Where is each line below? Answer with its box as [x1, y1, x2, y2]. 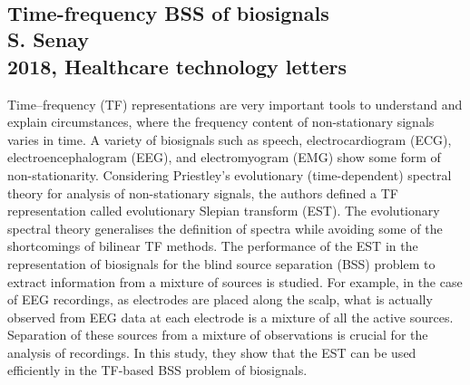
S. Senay [7, 25, 89, 53]
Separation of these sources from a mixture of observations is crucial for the [7, 325, 428, 344]
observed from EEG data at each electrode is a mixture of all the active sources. [7, 307, 454, 326]
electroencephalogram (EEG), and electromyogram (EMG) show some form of [7, 148, 441, 167]
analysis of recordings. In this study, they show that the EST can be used [7, 342, 416, 361]
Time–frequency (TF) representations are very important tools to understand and [7, 94, 463, 113]
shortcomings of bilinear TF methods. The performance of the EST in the [7, 236, 418, 255]
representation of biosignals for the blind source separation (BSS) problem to [7, 254, 436, 273]
